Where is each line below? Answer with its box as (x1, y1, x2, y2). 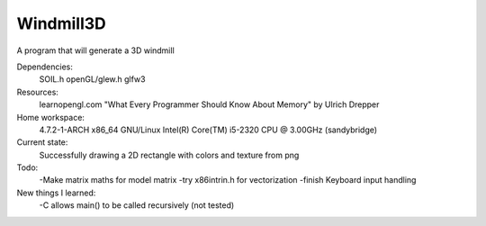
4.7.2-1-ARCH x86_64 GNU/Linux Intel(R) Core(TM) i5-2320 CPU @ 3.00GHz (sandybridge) (39, 124, 378, 135)
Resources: (16, 86, 58, 97)
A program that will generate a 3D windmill (16, 45, 175, 56)
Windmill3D (16, 14, 107, 33)
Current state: (16, 137, 68, 148)
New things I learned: (16, 187, 96, 198)
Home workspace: (16, 112, 85, 122)
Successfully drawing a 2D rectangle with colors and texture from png (39, 149, 300, 160)
